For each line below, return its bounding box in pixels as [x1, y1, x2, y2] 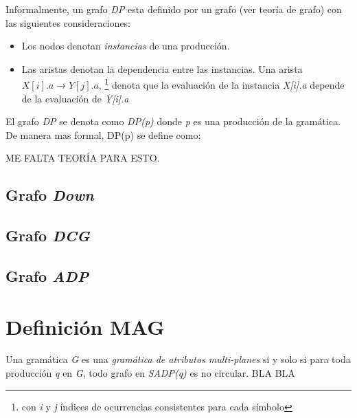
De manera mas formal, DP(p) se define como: [5, 127, 201, 142]
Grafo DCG [5, 225, 90, 246]
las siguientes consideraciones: [5, 15, 131, 30]
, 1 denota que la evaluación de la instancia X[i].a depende [98, 76, 345, 92]
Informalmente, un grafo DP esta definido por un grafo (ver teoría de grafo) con [5, 2, 342, 16]
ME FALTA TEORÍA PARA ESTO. [5, 151, 160, 165]
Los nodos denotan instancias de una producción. [21, 38, 230, 53]
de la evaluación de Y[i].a [21, 91, 129, 105]
